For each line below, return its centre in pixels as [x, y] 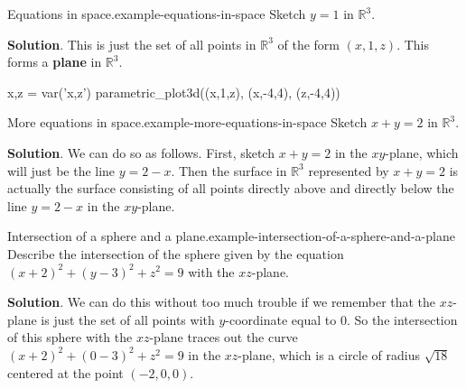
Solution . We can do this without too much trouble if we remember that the [222, 302]
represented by [349, 170]
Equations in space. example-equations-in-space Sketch [157, 14]
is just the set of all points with [128, 319]
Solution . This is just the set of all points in [132, 44]
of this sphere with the [70, 337]
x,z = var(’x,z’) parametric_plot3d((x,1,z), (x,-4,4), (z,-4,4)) [174, 92]
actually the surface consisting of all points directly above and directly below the [231, 188]
